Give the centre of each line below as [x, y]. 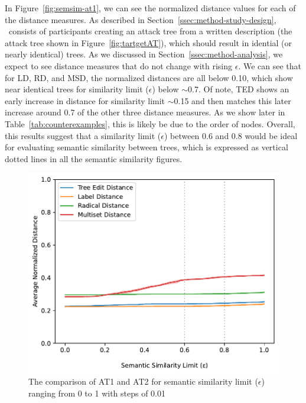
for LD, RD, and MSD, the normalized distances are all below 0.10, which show [149, 77]
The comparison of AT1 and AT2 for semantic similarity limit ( [143, 381]
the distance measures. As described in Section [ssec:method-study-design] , [141, 19]
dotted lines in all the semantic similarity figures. [94, 158]
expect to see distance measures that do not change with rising [119, 65]
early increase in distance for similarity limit [85, 100]
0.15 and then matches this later [232, 100]
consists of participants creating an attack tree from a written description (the [150, 31]
